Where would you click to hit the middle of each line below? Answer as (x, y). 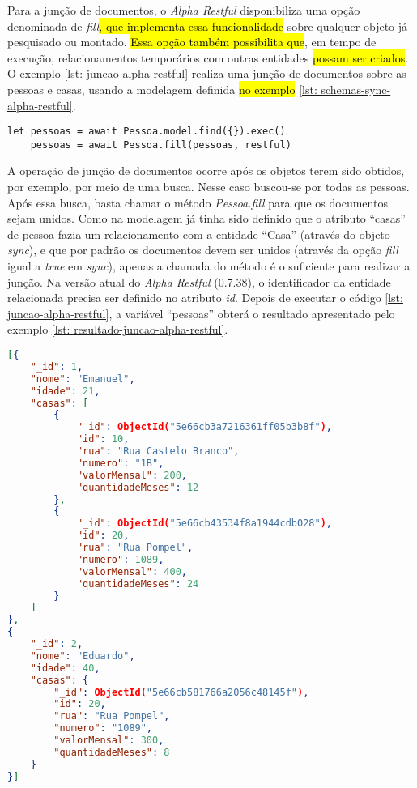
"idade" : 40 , (65, 668)
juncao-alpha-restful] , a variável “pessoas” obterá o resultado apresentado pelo (201, 313)
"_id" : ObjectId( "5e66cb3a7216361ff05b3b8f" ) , (204, 427)
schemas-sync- (356, 89)
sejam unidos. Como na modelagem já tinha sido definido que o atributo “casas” (206, 218)
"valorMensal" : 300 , (109, 740)
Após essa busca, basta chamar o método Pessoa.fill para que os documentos (198, 202)
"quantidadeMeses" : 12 (138, 487)
